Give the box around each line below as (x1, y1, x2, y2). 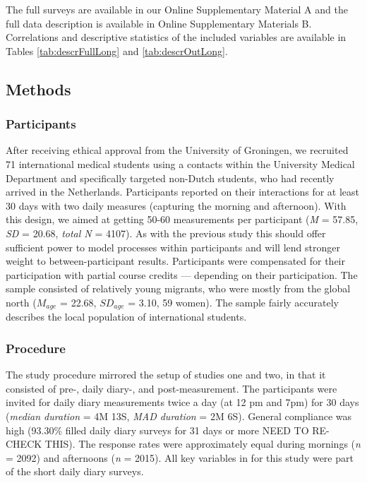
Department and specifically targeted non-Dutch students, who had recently (6, 170, 335, 185)
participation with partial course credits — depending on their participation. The (6, 267, 358, 282)
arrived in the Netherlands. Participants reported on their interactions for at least (6, 184, 360, 199)
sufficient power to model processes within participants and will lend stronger (6, 239, 340, 254)
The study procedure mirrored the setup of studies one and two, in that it (6, 367, 326, 382)
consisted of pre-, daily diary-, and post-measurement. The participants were (6, 381, 337, 395)
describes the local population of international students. (6, 309, 247, 324)
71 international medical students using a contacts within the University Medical (6, 156, 355, 171)
